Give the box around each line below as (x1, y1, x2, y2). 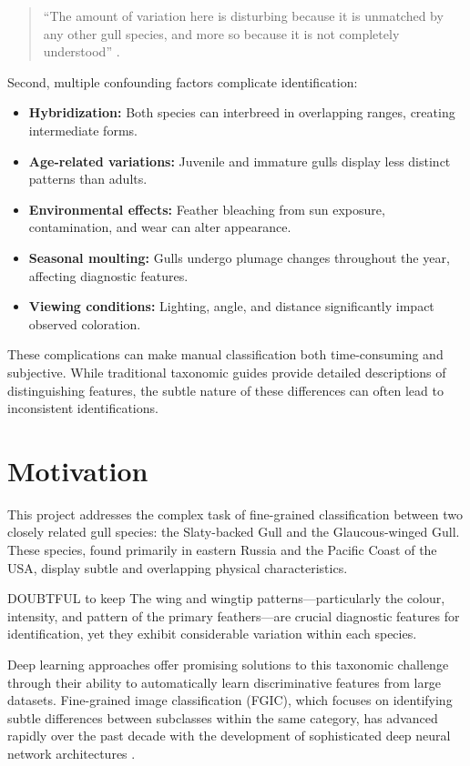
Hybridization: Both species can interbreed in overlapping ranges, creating (28, 103, 455, 122)
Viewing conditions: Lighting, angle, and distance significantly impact (28, 297, 434, 316)
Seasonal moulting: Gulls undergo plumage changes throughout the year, (28, 247, 450, 267)
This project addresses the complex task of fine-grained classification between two (7, 504, 463, 523)
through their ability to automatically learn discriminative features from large (7, 672, 442, 691)
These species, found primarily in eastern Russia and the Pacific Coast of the (7, 540, 437, 559)
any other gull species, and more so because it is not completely (43, 24, 400, 43)
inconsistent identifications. (7, 398, 158, 418)
